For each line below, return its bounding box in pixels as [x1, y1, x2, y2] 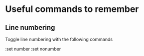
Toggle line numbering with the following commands [5, 36, 113, 42]
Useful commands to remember [5, 3, 139, 15]
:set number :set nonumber [5, 46, 61, 52]
